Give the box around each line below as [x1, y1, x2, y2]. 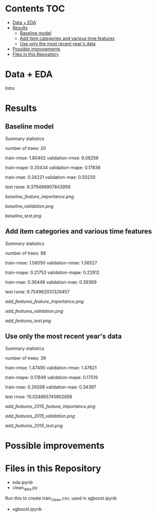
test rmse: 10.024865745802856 [5, 393, 73, 399]
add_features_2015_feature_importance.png [5, 403, 96, 409]
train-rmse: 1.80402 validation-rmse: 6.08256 [5, 155, 99, 161]
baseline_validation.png [5, 203, 54, 209]
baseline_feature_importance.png [5, 193, 75, 199]
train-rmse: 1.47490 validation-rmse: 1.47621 [5, 365, 97, 371]
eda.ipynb [12, 479, 33, 485]
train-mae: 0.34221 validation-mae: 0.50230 [5, 174, 96, 180]
